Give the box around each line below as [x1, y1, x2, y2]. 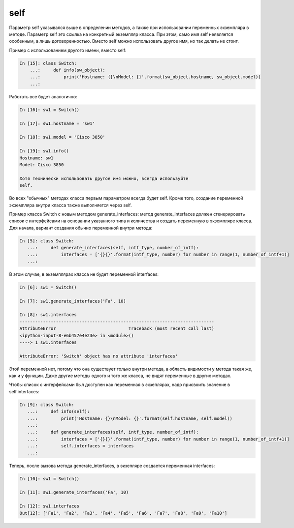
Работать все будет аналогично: [9, 93, 77, 99]
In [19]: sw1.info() [19, 148, 69, 154]
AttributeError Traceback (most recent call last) [19, 326, 214, 331]
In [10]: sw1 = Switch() [19, 476, 80, 481]
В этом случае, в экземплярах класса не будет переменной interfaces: [9, 271, 159, 277]
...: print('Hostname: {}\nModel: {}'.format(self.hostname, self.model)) [27, 415, 232, 421]
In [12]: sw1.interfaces [19, 503, 80, 509]
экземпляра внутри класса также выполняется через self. [9, 202, 132, 208]
